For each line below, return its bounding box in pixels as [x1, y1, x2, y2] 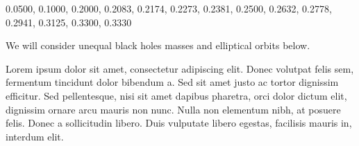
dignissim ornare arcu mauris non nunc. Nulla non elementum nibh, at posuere [6, 102, 341, 116]
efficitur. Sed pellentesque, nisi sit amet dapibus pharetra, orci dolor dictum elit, [6, 88, 347, 102]
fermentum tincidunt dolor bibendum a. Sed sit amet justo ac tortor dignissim [6, 75, 339, 89]
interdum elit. [6, 129, 64, 143]
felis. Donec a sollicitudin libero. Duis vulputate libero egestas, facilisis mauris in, [6, 116, 352, 130]
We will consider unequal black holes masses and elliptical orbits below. [6, 38, 310, 53]
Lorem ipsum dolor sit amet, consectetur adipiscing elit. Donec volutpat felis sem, [6, 61, 354, 75]
